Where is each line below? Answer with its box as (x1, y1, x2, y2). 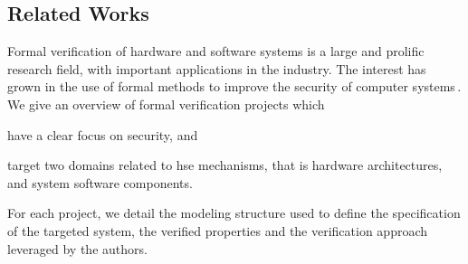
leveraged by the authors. (7, 239, 148, 258)
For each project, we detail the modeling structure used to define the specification (7, 203, 461, 222)
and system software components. (7, 173, 193, 192)
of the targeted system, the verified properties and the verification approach (7, 221, 428, 240)
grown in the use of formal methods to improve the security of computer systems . (7, 77, 462, 96)
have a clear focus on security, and (7, 125, 198, 144)
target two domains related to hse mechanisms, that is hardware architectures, (7, 156, 443, 174)
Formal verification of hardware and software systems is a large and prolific (7, 42, 425, 61)
